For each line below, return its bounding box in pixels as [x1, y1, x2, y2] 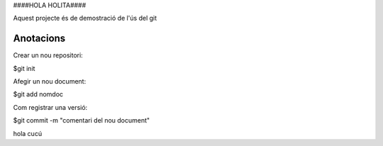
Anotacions [13, 33, 66, 45]
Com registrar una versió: [13, 103, 88, 111]
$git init [13, 64, 35, 72]
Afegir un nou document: [13, 77, 87, 86]
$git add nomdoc [13, 90, 64, 99]
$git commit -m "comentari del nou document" [13, 116, 150, 125]
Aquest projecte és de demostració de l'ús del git [13, 14, 157, 23]
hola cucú [13, 129, 43, 137]
